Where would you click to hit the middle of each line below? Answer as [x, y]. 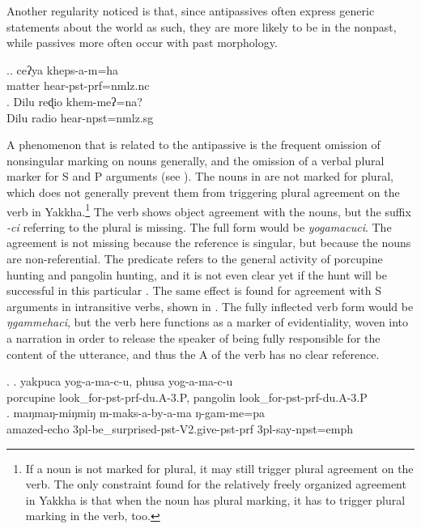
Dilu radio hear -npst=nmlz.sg [80, 117]
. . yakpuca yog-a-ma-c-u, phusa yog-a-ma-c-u [120, 381]
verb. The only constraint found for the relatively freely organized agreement [216, 484]
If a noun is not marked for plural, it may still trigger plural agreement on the [219, 468]
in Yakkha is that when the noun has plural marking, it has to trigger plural [215, 499]
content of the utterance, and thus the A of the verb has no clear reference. [193, 354]
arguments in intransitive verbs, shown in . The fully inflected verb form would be [210, 306]
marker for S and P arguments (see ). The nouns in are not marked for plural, [200, 176]
